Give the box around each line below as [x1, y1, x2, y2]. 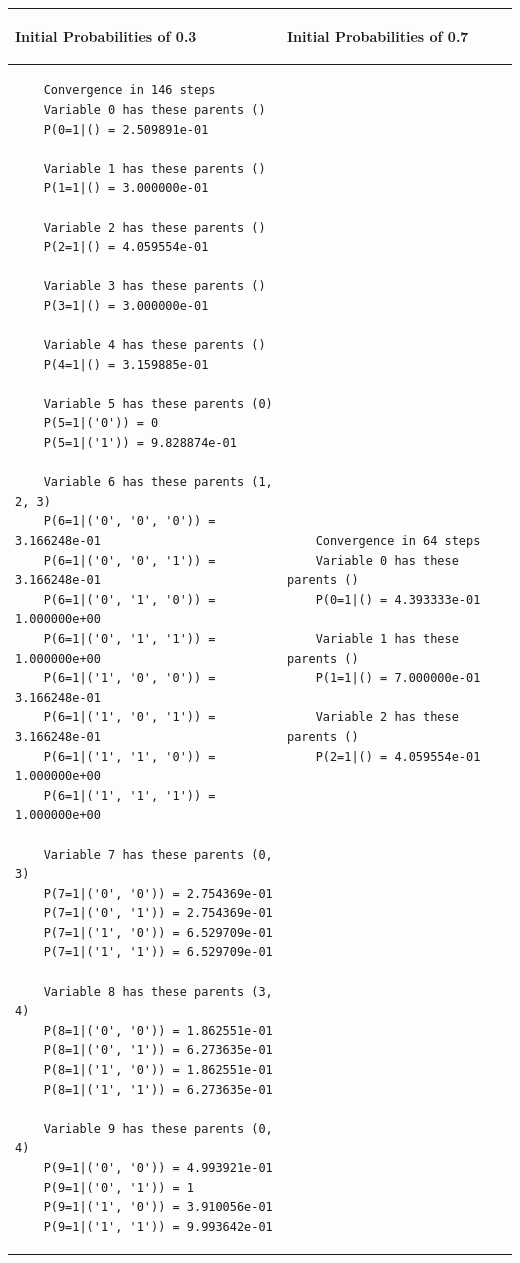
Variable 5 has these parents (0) [43, 396, 273, 411]
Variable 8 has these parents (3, [43, 984, 273, 999]
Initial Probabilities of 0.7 [287, 25, 469, 46]
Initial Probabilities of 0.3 [15, 25, 197, 46]
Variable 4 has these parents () [43, 338, 266, 353]
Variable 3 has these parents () [43, 279, 266, 294]
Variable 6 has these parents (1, [43, 475, 273, 490]
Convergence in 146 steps [43, 83, 216, 98]
